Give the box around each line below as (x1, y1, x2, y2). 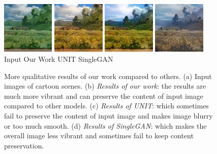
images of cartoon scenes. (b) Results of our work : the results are (4, 81, 206, 91)
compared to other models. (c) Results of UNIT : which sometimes (4, 100, 209, 111)
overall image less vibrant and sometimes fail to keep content (4, 130, 194, 141)
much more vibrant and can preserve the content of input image (4, 90, 203, 101)
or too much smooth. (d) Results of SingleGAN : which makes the (4, 120, 207, 131)
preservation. (4, 140, 44, 150)
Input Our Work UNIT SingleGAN (4, 54, 113, 64)
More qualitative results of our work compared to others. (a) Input (4, 70, 212, 81)
